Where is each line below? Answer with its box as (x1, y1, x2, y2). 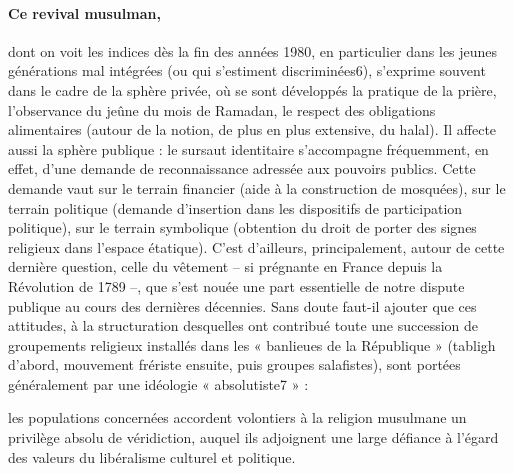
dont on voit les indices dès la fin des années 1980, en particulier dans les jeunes (8, 40, 498, 61)
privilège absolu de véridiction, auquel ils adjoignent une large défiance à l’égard (8, 427, 499, 448)
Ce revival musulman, (8, 2, 161, 23)
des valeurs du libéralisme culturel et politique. (8, 446, 296, 467)
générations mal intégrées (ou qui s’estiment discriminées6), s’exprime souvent (8, 60, 486, 81)
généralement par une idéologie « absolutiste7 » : (8, 373, 309, 394)
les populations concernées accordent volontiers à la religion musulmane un (8, 407, 467, 428)
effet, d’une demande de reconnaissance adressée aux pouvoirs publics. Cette (8, 158, 476, 179)
